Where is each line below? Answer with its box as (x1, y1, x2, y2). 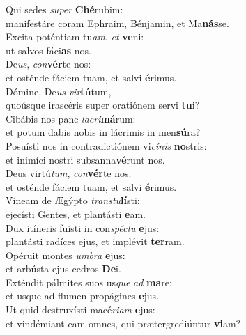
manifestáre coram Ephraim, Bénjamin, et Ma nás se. (6, 15, 229, 30)
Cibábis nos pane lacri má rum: (6, 111, 136, 125)
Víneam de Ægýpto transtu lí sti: (6, 193, 140, 208)
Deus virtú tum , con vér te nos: (6, 166, 132, 180)
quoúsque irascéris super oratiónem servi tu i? (6, 98, 200, 112)
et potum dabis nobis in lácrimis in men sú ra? (6, 125, 201, 139)
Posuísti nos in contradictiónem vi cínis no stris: (6, 138, 207, 153)
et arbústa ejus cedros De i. (6, 261, 121, 276)
